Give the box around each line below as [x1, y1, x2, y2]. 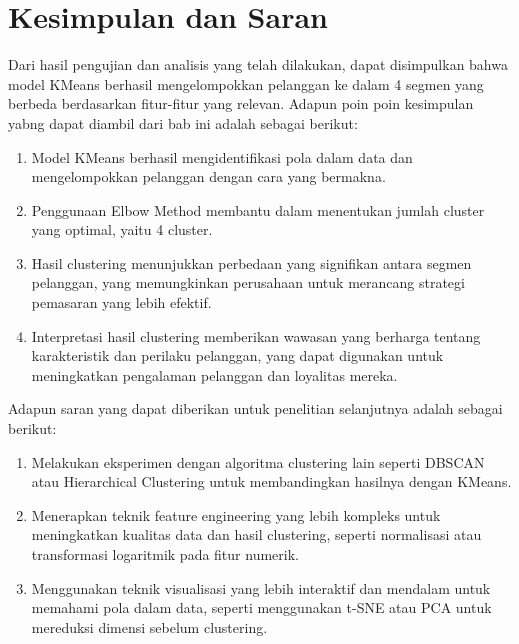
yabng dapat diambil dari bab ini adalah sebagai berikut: [8, 112, 358, 133]
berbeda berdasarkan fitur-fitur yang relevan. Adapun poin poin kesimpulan [8, 93, 474, 114]
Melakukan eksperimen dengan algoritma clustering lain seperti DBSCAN [31, 451, 485, 472]
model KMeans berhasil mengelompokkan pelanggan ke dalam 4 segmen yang [8, 73, 484, 94]
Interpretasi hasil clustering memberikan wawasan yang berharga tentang [31, 325, 481, 346]
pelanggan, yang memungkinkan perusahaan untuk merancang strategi [31, 272, 465, 293]
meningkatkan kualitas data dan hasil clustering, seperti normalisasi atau [31, 524, 482, 545]
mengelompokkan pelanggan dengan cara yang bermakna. [31, 166, 386, 187]
